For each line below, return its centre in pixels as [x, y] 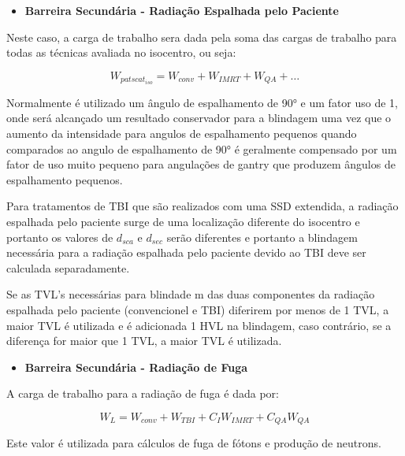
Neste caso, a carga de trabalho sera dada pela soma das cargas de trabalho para [202, 37]
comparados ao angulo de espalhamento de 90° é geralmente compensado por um [202, 148]
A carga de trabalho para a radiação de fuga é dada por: [143, 393]
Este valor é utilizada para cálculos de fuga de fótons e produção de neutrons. [194, 443]
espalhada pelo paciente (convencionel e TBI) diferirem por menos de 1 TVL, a [198, 310]
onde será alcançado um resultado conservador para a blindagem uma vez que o [199, 118]
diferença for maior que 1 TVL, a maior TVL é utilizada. [144, 341]
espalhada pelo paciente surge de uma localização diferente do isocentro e [183, 222]
